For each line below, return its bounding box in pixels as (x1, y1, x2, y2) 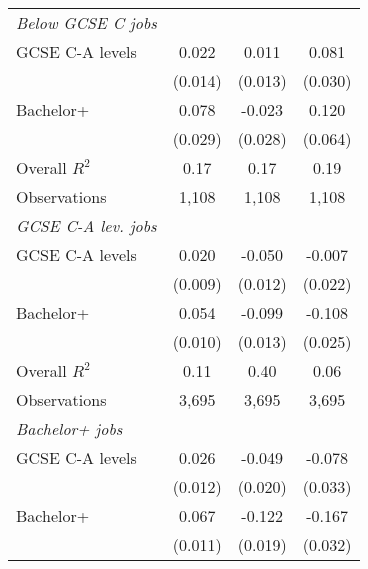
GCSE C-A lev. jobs (16, 214, 157, 237)
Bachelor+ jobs (16, 417, 123, 440)
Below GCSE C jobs (16, 11, 157, 34)
